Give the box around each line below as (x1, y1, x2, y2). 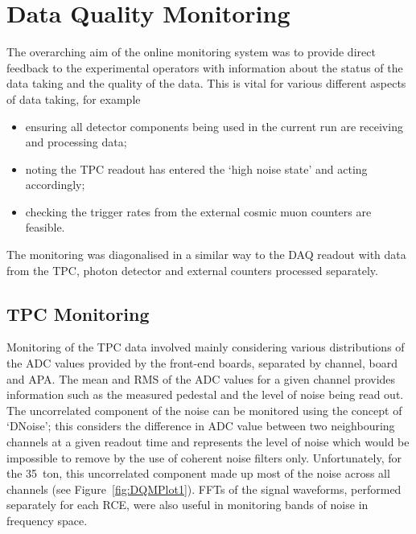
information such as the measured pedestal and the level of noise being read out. (6, 386, 404, 403)
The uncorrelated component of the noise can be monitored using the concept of (6, 401, 402, 418)
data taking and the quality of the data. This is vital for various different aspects (6, 75, 406, 92)
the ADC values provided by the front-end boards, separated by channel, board (6, 355, 397, 372)
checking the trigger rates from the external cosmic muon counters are (25, 203, 372, 220)
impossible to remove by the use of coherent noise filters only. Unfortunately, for (6, 449, 402, 466)
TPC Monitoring (6, 301, 150, 326)
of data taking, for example (6, 90, 141, 107)
